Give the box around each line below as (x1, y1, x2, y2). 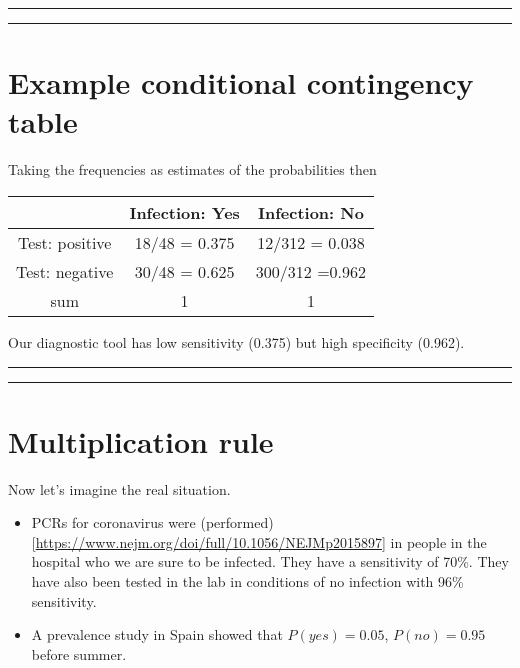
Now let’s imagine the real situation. (8, 478, 231, 499)
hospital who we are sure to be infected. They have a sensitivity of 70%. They (31, 551, 509, 572)
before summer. (31, 643, 127, 664)
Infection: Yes (129, 200, 240, 224)
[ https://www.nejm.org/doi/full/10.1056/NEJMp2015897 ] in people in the (31, 531, 487, 552)
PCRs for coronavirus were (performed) (31, 512, 274, 533)
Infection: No (257, 200, 364, 224)
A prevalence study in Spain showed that (31, 624, 283, 645)
